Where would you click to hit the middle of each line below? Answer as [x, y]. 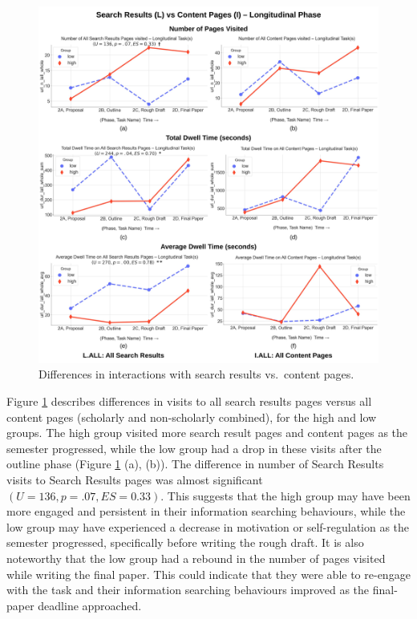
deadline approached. [90, 605]
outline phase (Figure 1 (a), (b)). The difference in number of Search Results [195, 464]
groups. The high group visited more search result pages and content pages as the [207, 433]
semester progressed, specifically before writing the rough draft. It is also [185, 542]
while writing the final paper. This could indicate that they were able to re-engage [208, 574]
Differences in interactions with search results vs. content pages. [196, 374]
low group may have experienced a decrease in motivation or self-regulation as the [208, 526]
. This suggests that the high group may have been [285, 495]
